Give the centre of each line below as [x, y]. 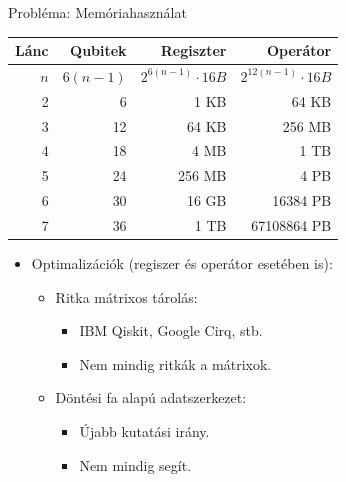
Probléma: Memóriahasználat [97, 12]
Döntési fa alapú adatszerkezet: [151, 397]
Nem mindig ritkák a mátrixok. [175, 363]
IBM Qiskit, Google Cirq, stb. [171, 330]
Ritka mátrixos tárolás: [126, 296]
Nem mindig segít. [135, 464]
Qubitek [98, 50]
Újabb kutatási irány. [144, 431]
